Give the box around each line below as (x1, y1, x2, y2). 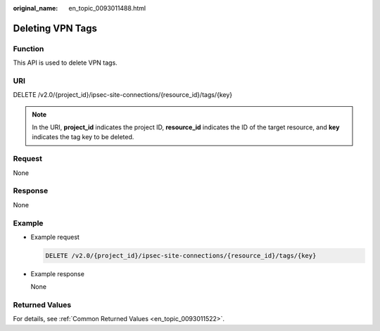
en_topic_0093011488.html (68, 4, 146, 12)
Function (13, 44, 44, 53)
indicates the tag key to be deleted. (32, 133, 134, 141)
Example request (30, 233, 80, 241)
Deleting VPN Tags (13, 22, 98, 34)
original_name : (13, 4, 58, 12)
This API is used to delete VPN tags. (13, 58, 118, 67)
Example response (30, 269, 84, 278)
